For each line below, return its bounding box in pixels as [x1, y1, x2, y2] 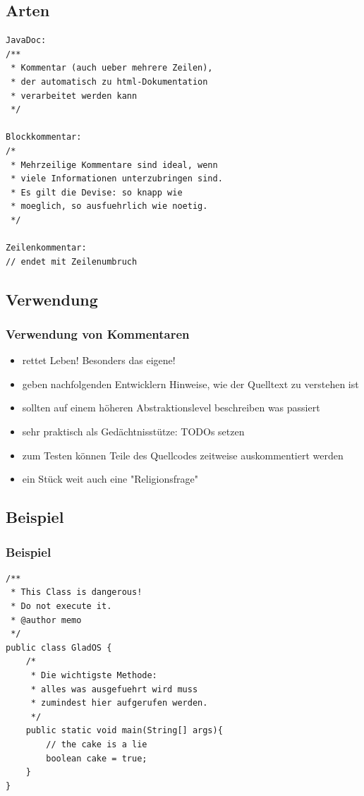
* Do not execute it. [11, 601, 112, 612]
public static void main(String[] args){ [25, 725, 223, 736]
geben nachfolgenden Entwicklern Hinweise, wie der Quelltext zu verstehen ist [22, 376, 359, 391]
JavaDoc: [6, 35, 47, 46]
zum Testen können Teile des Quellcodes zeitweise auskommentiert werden [22, 447, 344, 462]
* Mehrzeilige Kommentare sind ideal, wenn [11, 159, 218, 170]
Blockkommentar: [6, 132, 82, 143]
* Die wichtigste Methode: [30, 670, 157, 681]
